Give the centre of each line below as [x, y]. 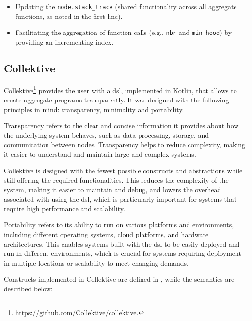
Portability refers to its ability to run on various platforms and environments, [119, 225]
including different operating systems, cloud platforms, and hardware [106, 234]
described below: [28, 289]
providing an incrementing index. [64, 42]
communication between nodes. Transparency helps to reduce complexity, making [125, 144]
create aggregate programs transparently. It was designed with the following [117, 99]
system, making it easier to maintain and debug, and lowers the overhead [113, 189]
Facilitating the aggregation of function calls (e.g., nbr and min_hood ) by [124, 32]
